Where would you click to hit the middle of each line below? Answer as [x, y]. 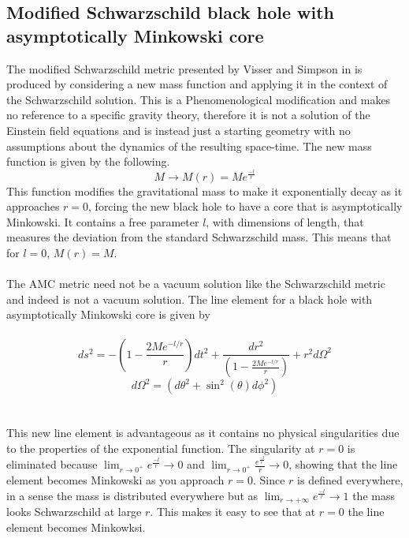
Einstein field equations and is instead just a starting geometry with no [178, 130]
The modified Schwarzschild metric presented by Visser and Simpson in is [184, 68]
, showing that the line [343, 464]
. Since [269, 480]
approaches [33, 206]
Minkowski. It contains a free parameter [103, 221]
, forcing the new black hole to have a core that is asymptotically [245, 206]
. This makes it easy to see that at [233, 512]
